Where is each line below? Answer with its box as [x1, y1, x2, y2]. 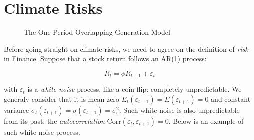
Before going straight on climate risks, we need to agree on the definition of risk [4, 43, 248, 54]
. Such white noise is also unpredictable [119, 104, 240, 115]
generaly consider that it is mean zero [4, 93, 119, 104]
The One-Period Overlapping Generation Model [24, 27, 170, 37]
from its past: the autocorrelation [4, 115, 105, 126]
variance [4, 104, 29, 115]
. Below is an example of [168, 115, 244, 126]
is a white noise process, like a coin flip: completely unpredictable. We [27, 84, 242, 94]
